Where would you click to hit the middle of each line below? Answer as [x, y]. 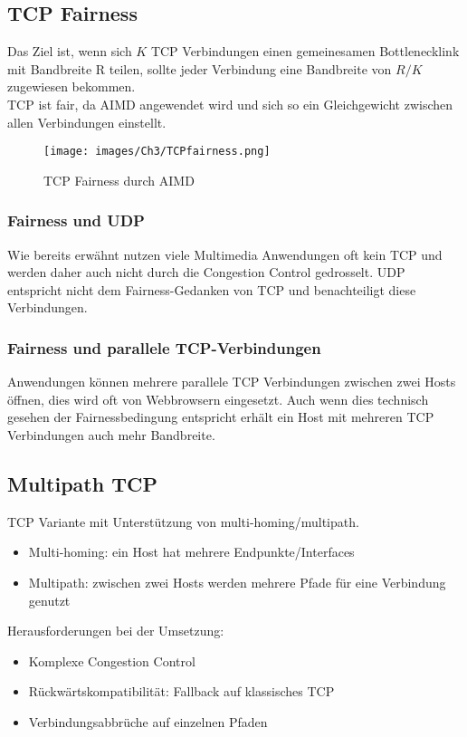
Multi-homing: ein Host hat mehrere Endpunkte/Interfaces [191, 552]
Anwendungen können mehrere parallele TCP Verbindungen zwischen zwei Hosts [232, 382]
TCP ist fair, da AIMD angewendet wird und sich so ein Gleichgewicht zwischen [230, 104]
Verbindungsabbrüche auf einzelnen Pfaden [148, 721]
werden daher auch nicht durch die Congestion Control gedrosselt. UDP [206, 272]
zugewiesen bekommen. [71, 86]
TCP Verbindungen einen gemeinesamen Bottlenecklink [305, 51]
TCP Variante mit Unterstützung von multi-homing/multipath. [183, 521]
